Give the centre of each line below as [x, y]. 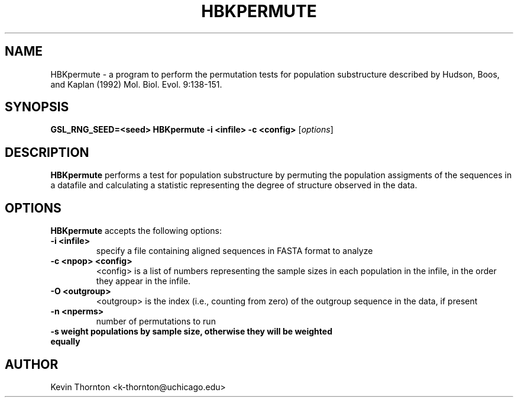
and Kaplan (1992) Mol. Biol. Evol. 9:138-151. [136, 84]
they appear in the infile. [143, 281]
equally [65, 342]
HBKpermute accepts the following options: [136, 231]
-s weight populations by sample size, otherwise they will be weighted [191, 332]
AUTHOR [32, 364]
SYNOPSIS [37, 107]
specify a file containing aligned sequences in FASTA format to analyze [234, 251]
